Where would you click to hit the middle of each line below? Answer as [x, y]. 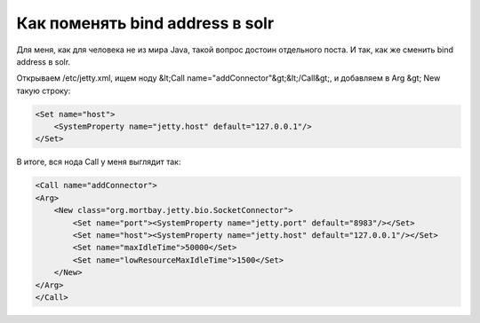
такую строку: [44, 91]
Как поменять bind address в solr [145, 23]
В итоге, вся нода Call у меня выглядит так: [99, 162]
